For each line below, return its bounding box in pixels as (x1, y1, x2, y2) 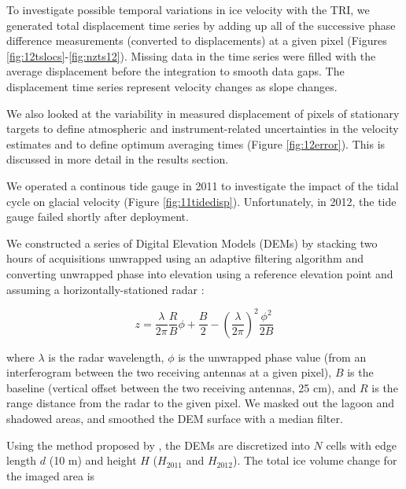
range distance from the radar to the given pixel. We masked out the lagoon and (6, 395, 395, 411)
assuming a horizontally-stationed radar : (6, 281, 205, 297)
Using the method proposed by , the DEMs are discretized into (6, 436, 310, 453)
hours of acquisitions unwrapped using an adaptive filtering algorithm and (6, 250, 364, 267)
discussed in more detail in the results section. (6, 151, 229, 167)
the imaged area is (6, 467, 95, 483)
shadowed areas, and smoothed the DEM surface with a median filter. (6, 410, 343, 426)
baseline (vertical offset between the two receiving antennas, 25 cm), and (6, 379, 356, 395)
